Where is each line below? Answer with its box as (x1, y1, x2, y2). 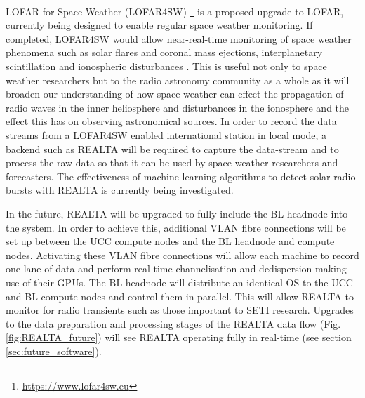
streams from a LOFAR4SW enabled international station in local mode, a (6, 128, 327, 142)
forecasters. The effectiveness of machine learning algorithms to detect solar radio (6, 168, 356, 183)
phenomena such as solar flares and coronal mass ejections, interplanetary (6, 45, 323, 60)
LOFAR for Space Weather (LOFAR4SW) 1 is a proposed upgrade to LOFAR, (6, 2, 344, 18)
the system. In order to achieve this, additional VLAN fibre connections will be (6, 220, 346, 234)
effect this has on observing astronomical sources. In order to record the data (6, 114, 337, 128)
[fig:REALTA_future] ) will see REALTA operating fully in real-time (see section (6, 330, 352, 345)
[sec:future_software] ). (6, 343, 102, 358)
